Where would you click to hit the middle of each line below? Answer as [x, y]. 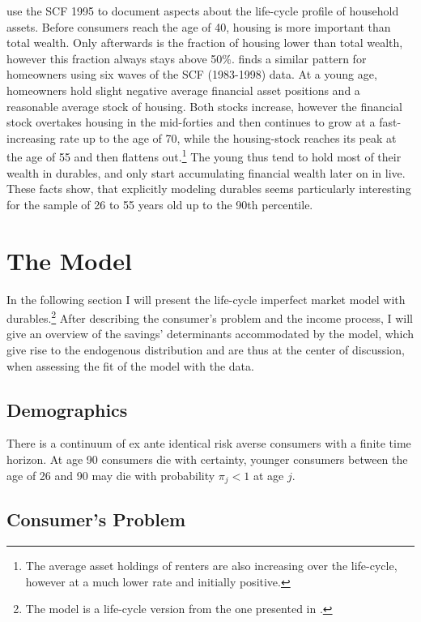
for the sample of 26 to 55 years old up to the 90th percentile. [160, 204]
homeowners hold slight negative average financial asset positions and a [183, 90]
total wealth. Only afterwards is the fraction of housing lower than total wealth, [205, 43]
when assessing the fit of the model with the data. [130, 365]
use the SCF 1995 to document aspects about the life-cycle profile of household [203, 11]
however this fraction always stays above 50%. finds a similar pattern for [187, 58]
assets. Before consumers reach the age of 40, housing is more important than [199, 26]
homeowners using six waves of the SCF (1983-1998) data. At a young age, [192, 74]
